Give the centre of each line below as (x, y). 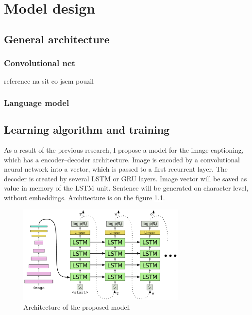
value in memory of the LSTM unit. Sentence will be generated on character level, (126, 188)
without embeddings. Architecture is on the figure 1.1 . (84, 197)
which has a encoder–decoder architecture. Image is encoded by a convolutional (122, 159)
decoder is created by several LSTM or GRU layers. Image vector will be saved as (126, 178)
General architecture (57, 39)
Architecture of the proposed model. (77, 306)
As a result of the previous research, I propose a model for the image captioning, (124, 150)
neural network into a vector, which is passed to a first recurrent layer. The (116, 169)
